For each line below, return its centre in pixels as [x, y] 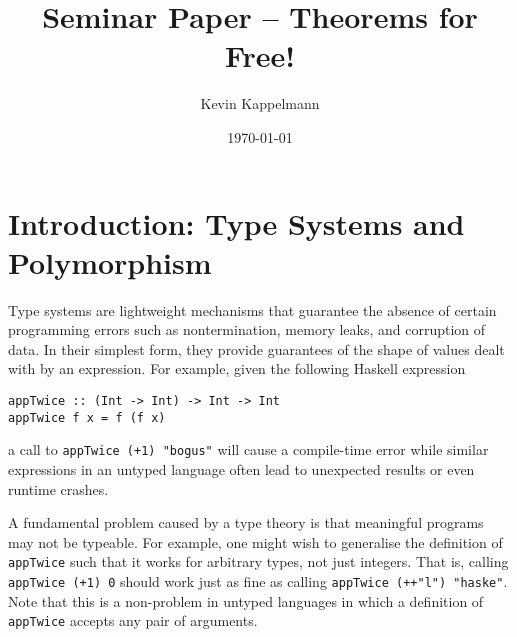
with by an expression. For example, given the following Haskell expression [237, 368]
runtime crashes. [58, 488]
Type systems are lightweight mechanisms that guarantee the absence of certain [252, 309]
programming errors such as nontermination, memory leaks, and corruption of [247, 329]
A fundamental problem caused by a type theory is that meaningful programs [246, 522]
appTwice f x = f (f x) [87, 417]
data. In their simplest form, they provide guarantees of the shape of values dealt [256, 348]
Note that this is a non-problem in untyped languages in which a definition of [246, 600]
